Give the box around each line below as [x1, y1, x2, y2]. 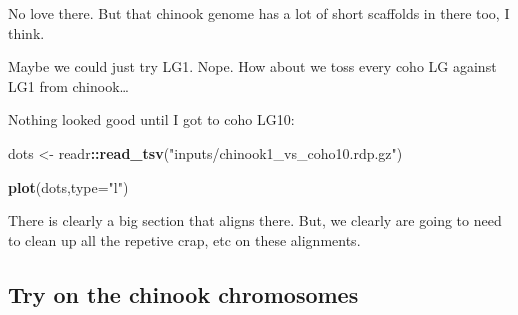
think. [8, 22, 45, 43]
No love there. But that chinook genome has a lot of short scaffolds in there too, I [8, 3, 510, 23]
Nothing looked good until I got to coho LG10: [8, 109, 295, 130]
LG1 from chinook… [8, 75, 129, 96]
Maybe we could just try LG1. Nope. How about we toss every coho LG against [8, 56, 497, 77]
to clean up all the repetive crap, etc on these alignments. [8, 229, 361, 250]
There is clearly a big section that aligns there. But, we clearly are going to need [8, 210, 502, 231]
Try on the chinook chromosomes [8, 278, 359, 309]
